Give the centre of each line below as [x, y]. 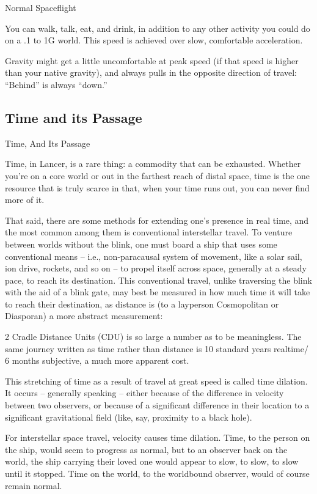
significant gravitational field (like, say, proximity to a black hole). [129, 417]
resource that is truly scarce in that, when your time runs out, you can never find [157, 187]
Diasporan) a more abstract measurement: [84, 316]
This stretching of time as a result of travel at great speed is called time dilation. [156, 381]
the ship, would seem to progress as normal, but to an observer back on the [146, 449]
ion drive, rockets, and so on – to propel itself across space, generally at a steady [156, 268]
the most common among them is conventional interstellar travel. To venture [149, 232]
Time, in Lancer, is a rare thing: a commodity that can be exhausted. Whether [153, 164]
